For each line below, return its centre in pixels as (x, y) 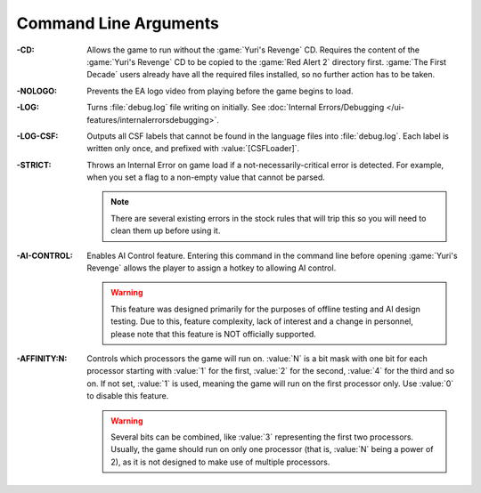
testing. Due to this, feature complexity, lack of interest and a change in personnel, (262, 321)
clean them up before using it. (166, 230)
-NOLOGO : (37, 91)
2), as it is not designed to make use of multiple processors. (220, 462)
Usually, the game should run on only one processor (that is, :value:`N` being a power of (272, 449)
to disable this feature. (128, 396)
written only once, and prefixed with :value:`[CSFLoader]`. (193, 149)
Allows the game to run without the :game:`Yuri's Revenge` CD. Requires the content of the (253, 50)
